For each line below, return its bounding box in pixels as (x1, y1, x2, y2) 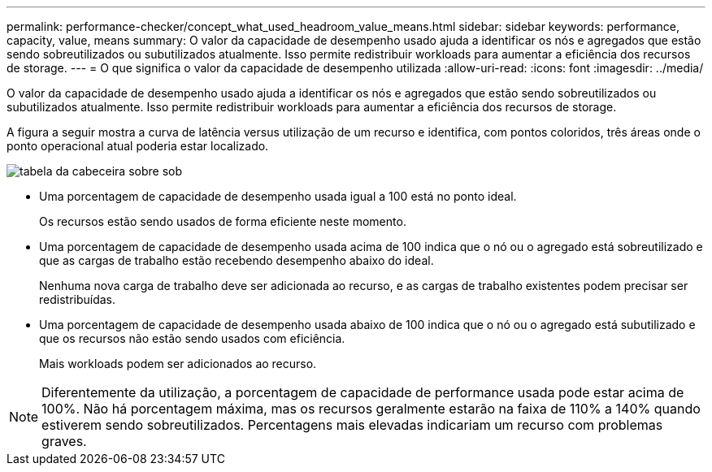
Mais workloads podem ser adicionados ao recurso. (39, 357, 317, 370)
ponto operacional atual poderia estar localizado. (7, 139, 269, 153)
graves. (41, 433, 87, 449)
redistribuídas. (39, 292, 116, 306)
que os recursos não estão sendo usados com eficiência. (39, 331, 345, 345)
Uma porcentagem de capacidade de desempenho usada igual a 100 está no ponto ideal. (39, 189, 517, 203)
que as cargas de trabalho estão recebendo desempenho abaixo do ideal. (39, 253, 434, 267)
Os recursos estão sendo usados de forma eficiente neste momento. (39, 214, 406, 228)
